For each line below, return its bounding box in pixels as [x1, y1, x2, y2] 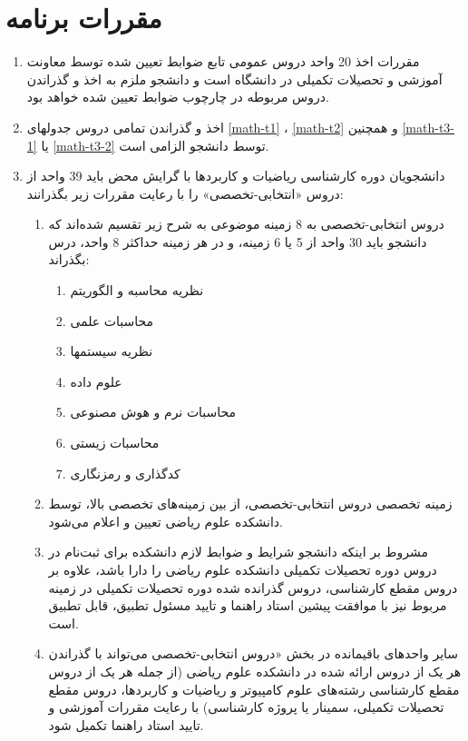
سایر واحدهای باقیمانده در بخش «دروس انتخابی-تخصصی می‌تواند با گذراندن [48, 644, 459, 663]
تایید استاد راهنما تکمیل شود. [48, 715, 204, 734]
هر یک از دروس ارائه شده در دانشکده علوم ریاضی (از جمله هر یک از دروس [48, 661, 462, 680]
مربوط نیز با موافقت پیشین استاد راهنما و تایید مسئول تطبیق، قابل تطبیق [48, 596, 447, 615]
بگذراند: [48, 250, 90, 269]
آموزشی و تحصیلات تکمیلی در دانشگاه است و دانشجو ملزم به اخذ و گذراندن [26, 69, 443, 88]
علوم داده [70, 371, 122, 390]
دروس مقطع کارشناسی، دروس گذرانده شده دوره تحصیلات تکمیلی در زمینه [48, 578, 458, 597]
